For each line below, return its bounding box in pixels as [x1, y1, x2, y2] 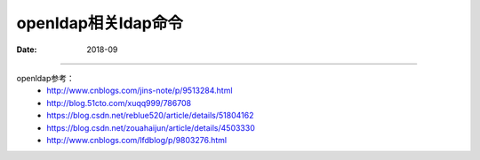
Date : [16, 44, 37, 55]
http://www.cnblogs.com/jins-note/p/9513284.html [46, 85, 233, 96]
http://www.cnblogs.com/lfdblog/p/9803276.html [46, 134, 228, 145]
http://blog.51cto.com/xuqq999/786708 [46, 97, 191, 108]
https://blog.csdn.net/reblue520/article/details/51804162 [46, 110, 254, 121]
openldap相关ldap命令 [16, 13, 184, 33]
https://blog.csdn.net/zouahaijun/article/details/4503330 [46, 122, 255, 133]
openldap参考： [16, 72, 75, 83]
